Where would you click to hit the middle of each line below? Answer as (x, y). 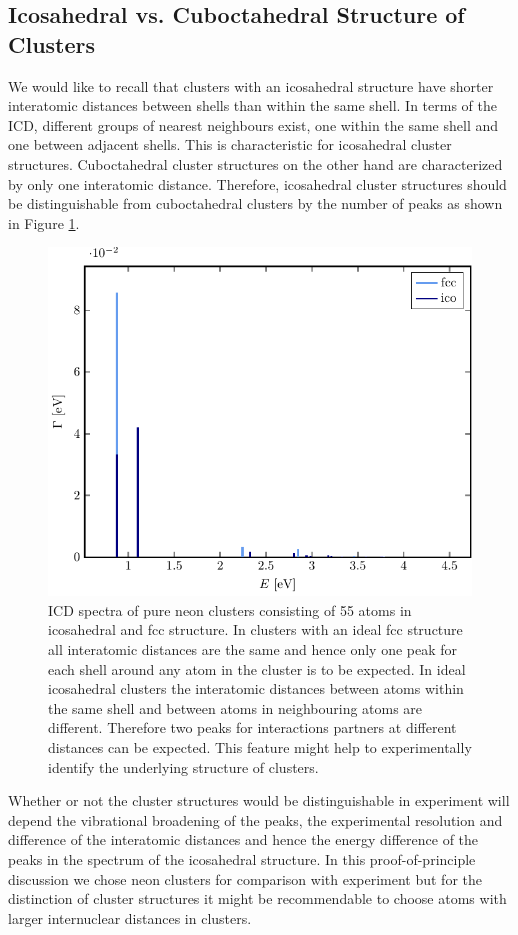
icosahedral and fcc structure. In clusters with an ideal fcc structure (255, 629)
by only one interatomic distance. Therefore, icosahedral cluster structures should (257, 183)
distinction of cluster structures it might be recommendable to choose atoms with (257, 898)
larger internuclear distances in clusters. (130, 917)
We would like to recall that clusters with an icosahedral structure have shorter (251, 85)
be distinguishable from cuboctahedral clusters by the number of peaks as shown (255, 203)
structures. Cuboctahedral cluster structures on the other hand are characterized (255, 163)
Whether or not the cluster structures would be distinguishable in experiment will (259, 800)
